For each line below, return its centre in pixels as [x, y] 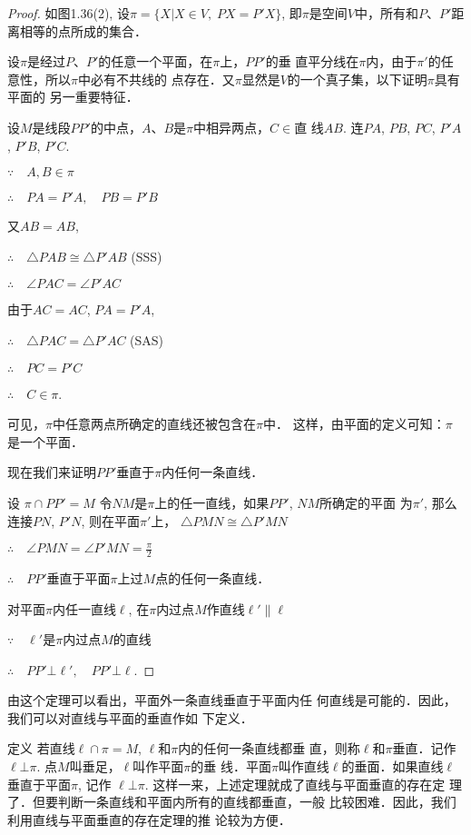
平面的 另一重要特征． [73, 97]
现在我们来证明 [52, 472]
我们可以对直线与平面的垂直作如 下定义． [130, 717]
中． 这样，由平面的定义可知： [354, 424]
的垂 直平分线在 [312, 61]
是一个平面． [45, 441]
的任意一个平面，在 [156, 61]
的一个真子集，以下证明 [357, 79]
